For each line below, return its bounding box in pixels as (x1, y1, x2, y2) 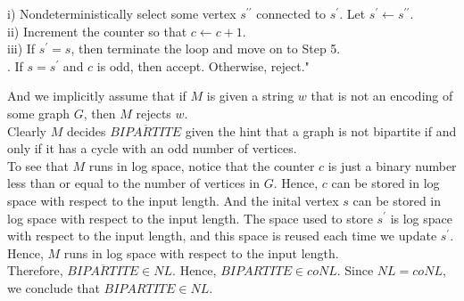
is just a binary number (327, 156, 457, 175)
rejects (136, 103, 171, 122)
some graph (7, 103, 70, 122)
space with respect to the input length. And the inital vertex (7, 191, 339, 209)
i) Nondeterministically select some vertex (7, 4, 236, 22)
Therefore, (7, 261, 63, 280)
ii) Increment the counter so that (7, 21, 187, 40)
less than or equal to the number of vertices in (7, 174, 261, 192)
